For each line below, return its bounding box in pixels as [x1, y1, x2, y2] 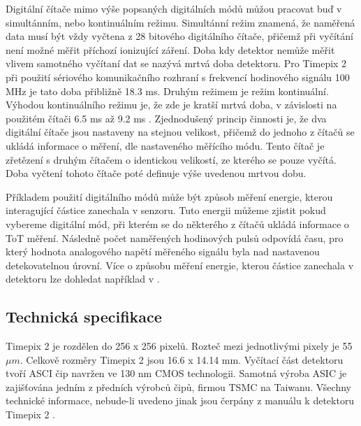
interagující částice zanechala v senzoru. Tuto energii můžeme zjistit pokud [6, 203, 326, 218]
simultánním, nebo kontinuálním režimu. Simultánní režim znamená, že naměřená [6, 15, 355, 29]
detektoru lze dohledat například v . [6, 271, 160, 286]
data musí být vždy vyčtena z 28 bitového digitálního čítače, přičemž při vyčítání [6, 29, 353, 43]
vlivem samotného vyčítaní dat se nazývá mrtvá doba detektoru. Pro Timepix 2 [6, 56, 347, 71]
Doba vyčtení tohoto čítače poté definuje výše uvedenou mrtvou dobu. [6, 166, 307, 180]
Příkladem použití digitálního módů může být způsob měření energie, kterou [6, 189, 333, 204]
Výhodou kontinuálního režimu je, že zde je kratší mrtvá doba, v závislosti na [6, 97, 337, 112]
